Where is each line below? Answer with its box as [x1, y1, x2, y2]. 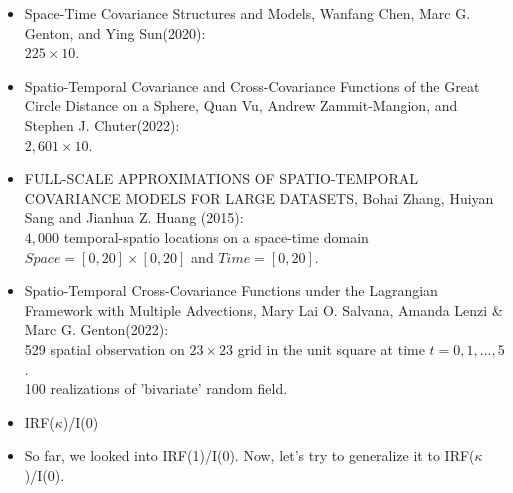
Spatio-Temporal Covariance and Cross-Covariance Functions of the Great [24, 75, 480, 96]
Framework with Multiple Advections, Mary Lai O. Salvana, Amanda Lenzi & [24, 299, 503, 320]
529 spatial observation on [24, 338, 185, 359]
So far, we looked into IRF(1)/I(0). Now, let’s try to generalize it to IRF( [24, 445, 475, 466]
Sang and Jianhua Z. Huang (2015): [24, 207, 244, 228]
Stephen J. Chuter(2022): [24, 114, 180, 135]
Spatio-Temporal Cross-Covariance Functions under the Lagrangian [24, 280, 438, 301]
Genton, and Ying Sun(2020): [24, 22, 206, 43]
